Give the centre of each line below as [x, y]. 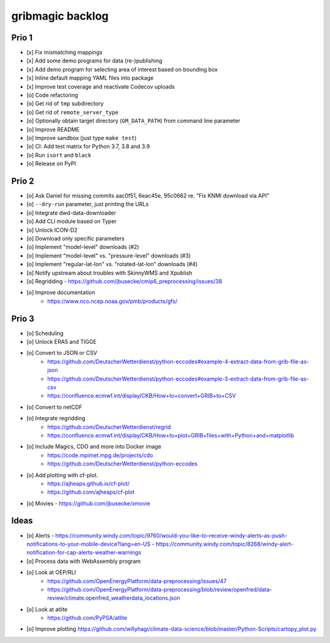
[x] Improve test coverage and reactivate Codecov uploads [101, 86]
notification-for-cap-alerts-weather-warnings [84, 552]
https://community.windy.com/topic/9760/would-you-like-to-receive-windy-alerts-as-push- [171, 535]
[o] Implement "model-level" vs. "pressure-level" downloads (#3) [109, 255]
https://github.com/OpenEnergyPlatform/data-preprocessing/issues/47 [137, 581]
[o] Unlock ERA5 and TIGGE [62, 342]
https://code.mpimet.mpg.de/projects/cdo [100, 455]
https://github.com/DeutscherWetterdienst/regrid [109, 427]
